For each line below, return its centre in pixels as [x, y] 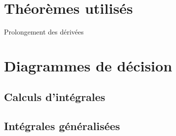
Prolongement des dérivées [44, 32]
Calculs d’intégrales [55, 97]
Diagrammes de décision [88, 65]
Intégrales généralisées [62, 126]
